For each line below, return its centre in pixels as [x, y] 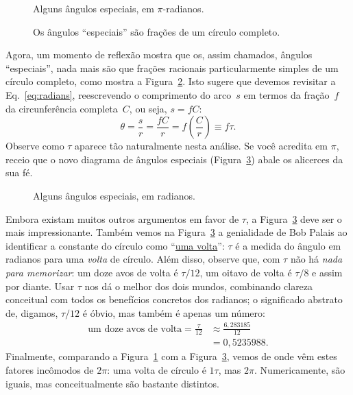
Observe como [35, 146]
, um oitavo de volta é [246, 272]
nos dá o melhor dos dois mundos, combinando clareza [199, 286]
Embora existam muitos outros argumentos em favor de [122, 218]
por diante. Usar [40, 286]
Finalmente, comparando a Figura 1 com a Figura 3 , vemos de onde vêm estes [171, 356]
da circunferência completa [62, 108]
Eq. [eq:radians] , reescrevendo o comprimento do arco [119, 94]
